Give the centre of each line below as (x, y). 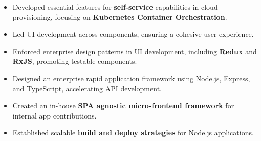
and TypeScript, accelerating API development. (87, 88)
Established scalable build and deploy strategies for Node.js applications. (133, 133)
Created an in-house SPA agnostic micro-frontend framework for (123, 105)
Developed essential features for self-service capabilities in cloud (115, 7)
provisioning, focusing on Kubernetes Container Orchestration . (120, 17)
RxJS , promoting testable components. (75, 61)
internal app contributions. (55, 115)
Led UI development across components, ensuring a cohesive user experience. (133, 34)
